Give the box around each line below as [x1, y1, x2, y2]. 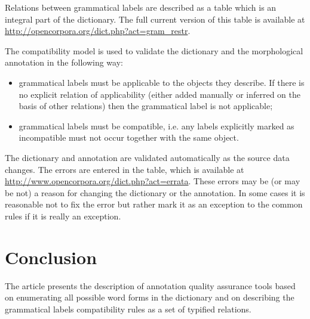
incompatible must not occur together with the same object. [19, 131, 239, 144]
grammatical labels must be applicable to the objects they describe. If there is [19, 76, 305, 88]
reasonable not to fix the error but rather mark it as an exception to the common [5, 198, 303, 210]
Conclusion [5, 244, 97, 269]
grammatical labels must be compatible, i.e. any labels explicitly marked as [19, 119, 294, 132]
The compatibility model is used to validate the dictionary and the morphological [5, 44, 303, 57]
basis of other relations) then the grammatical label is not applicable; [19, 100, 273, 112]
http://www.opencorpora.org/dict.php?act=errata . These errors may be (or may [5, 175, 300, 187]
